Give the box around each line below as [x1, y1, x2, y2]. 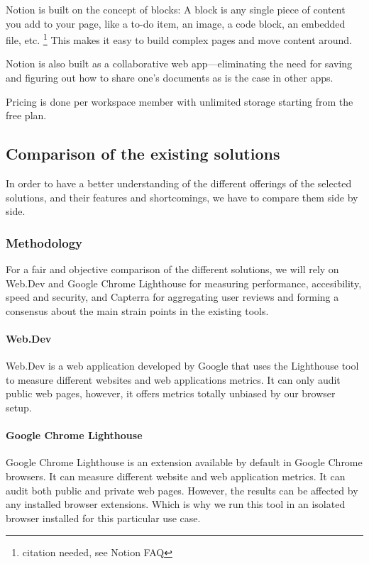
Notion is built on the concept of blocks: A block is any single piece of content [6, 2, 346, 16]
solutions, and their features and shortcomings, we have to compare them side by [6, 189, 358, 204]
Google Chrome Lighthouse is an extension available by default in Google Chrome [6, 455, 363, 470]
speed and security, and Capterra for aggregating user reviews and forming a [6, 289, 339, 304]
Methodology [6, 233, 83, 251]
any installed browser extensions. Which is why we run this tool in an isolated [6, 497, 346, 512]
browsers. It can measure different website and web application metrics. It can [6, 468, 346, 483]
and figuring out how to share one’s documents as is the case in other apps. [6, 70, 334, 85]
